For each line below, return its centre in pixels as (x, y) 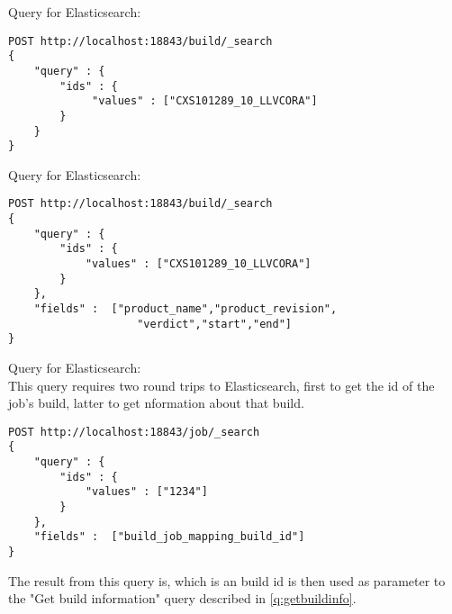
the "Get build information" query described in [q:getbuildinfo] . (182, 598)
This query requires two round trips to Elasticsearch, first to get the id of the (221, 385)
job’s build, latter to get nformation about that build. (156, 403)
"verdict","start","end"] (214, 324)
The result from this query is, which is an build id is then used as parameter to (227, 580)
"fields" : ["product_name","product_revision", (185, 309)
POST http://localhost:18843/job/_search (134, 432)
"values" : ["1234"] (146, 492)
